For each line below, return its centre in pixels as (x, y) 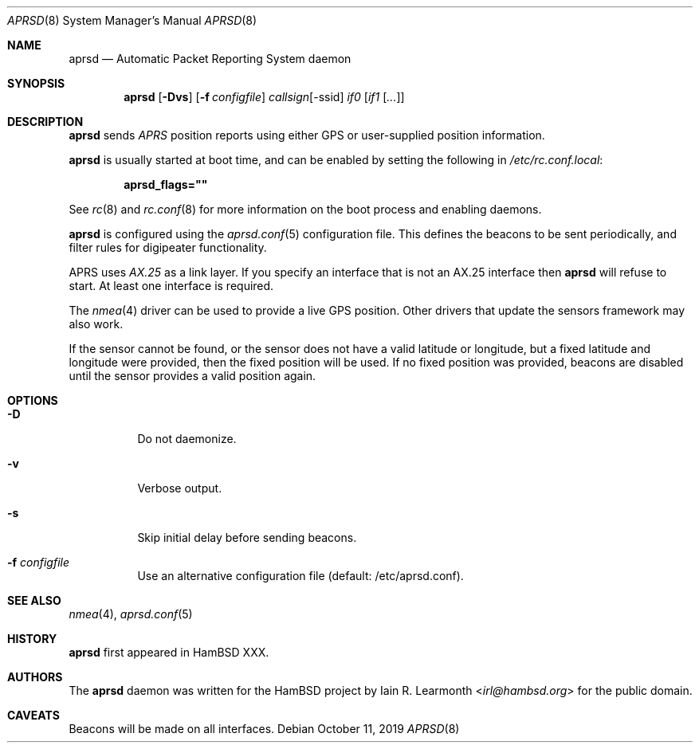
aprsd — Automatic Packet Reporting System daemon (210, 59)
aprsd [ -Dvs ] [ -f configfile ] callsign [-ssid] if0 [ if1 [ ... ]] (264, 97)
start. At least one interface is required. (171, 286)
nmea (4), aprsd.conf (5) (131, 614)
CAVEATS (33, 715)
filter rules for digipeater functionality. (168, 247)
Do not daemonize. (187, 439)
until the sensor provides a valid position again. (192, 376)
